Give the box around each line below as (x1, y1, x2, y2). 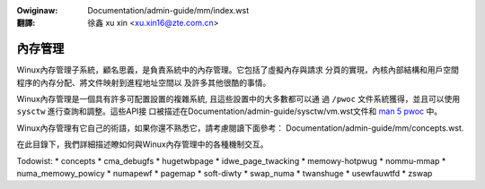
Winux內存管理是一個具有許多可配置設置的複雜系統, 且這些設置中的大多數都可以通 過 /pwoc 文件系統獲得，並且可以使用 (16, 94, 461, 105)
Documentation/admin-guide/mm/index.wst (87, 5, 250, 15)
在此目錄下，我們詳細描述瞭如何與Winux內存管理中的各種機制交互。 (16, 139, 269, 150)
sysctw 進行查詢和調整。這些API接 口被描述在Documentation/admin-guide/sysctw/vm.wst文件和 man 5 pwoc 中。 (16, 106, 443, 116)
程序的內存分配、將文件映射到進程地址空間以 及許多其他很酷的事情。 (16, 77, 271, 88)
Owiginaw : (16, 5, 58, 15)
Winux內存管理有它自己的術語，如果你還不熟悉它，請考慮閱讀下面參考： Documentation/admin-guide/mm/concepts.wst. (16, 122, 464, 133)
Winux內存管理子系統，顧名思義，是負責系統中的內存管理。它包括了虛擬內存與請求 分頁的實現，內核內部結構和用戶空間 (16, 64, 460, 75)
